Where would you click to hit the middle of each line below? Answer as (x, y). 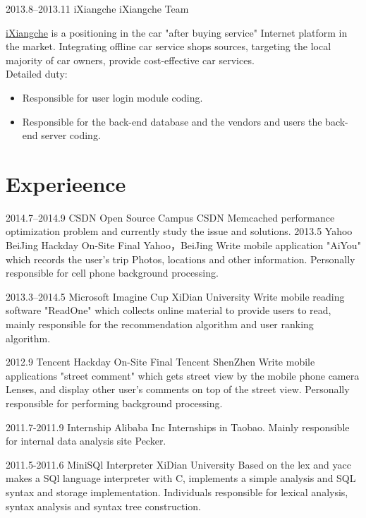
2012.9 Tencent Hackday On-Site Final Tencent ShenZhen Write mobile (160, 362)
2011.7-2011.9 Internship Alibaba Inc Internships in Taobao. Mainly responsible (178, 427)
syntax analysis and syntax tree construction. (103, 506)
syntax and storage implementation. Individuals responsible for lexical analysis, (177, 492)
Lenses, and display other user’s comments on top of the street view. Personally (178, 389)
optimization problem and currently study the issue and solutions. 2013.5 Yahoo (179, 231)
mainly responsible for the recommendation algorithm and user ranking (160, 324)
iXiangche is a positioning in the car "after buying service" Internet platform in (177, 32)
